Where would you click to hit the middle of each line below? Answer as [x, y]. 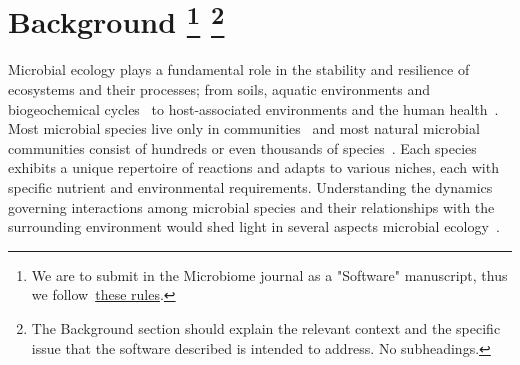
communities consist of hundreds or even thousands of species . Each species [242, 147]
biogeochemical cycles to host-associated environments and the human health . [253, 108]
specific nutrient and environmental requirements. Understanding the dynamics [250, 187]
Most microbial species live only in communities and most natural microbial [244, 128]
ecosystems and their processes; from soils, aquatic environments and [219, 89]
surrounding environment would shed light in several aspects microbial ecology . [254, 226]
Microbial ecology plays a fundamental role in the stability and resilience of [239, 69]
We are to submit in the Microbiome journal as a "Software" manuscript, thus [269, 274]
